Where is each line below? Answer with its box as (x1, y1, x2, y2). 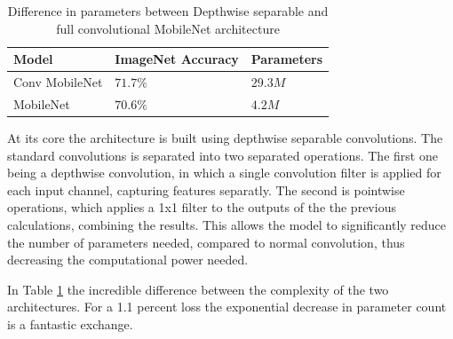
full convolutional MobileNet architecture (56, 19, 280, 37)
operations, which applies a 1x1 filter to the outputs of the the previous (7, 198, 396, 217)
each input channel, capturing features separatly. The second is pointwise (7, 180, 405, 199)
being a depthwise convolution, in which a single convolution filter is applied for (7, 163, 441, 182)
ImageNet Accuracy (115, 50, 239, 68)
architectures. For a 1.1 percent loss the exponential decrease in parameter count (7, 297, 447, 316)
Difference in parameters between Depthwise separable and (7, 2, 329, 20)
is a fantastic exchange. (7, 314, 133, 333)
